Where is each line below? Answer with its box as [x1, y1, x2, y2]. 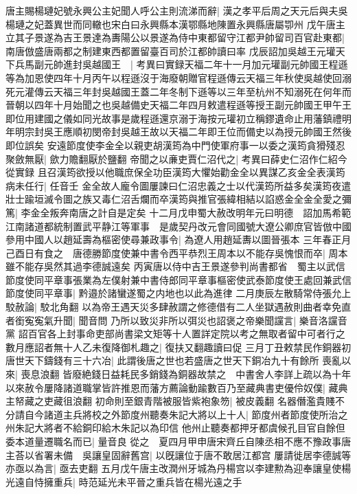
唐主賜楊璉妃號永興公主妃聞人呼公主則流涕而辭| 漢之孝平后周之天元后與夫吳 [5, 3, 348, 17]
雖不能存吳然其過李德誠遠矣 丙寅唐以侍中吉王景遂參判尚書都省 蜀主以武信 [5, 259, 345, 273]
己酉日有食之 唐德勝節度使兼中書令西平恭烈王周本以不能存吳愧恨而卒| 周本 [5, 245, 348, 260]
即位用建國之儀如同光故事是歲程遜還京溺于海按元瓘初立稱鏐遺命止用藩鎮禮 [5, 111, 342, 125]
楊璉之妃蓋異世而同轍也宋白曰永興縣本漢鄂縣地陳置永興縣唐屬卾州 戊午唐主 [5, 16, 345, 31]
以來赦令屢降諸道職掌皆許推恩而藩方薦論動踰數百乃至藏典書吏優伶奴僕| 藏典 [5, 380, 348, 394]
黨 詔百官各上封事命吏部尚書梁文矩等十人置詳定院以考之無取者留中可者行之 [5, 326, 345, 341]
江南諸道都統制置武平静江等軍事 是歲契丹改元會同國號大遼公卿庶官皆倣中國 [5, 218, 352, 233]
